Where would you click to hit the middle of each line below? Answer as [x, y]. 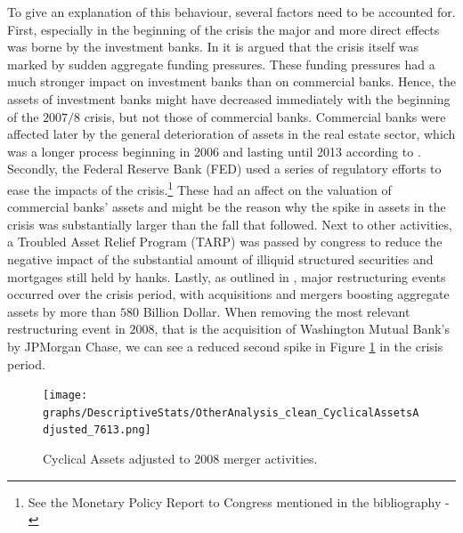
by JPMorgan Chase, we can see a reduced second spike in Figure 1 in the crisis [225, 346]
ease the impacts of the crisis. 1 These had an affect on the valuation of [199, 188]
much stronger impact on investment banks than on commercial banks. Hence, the [231, 81]
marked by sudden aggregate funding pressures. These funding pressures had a [221, 64]
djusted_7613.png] [97, 430]
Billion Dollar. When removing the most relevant [276, 311]
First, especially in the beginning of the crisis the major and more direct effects [223, 29]
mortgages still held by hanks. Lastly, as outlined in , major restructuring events [227, 276]
